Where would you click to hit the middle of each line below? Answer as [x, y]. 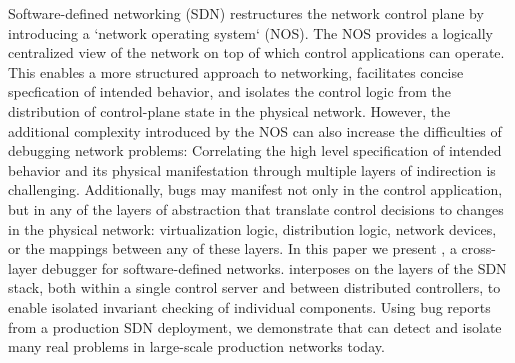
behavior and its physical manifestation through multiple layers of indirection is [252, 169]
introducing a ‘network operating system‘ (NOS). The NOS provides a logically [250, 32]
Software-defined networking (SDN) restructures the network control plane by [246, 13]
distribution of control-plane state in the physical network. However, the [229, 110]
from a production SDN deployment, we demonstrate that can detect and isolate [255, 326]
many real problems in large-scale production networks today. [196, 346]
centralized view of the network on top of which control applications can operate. [256, 52]
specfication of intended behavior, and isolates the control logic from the [229, 91]
